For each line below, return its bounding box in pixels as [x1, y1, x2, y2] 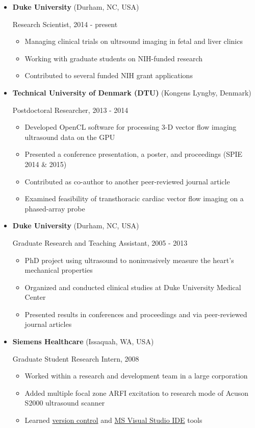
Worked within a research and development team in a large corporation [24, 370, 248, 381]
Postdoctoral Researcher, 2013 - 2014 [12, 104, 129, 115]
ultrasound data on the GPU [24, 131, 115, 142]
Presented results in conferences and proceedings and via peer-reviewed [24, 308, 247, 319]
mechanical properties [24, 265, 93, 275]
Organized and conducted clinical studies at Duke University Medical [24, 281, 241, 292]
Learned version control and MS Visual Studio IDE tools [24, 415, 202, 425]
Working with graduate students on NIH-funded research [24, 53, 203, 63]
